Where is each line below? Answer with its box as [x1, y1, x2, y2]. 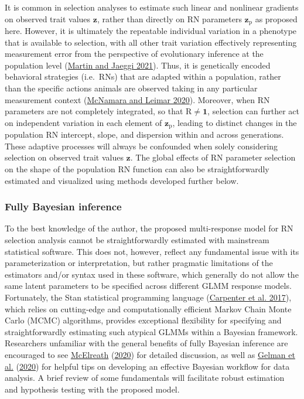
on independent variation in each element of [5, 116, 162, 128]
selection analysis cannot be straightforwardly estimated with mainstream [5, 234, 269, 246]
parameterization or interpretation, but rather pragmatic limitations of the [5, 257, 273, 269]
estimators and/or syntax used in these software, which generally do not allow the [5, 268, 299, 280]
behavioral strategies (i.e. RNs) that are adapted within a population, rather [5, 70, 281, 83]
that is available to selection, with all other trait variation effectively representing [5, 36, 297, 48]
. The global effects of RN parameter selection [130, 151, 296, 163]
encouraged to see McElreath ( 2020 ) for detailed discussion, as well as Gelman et [5, 348, 295, 360]
